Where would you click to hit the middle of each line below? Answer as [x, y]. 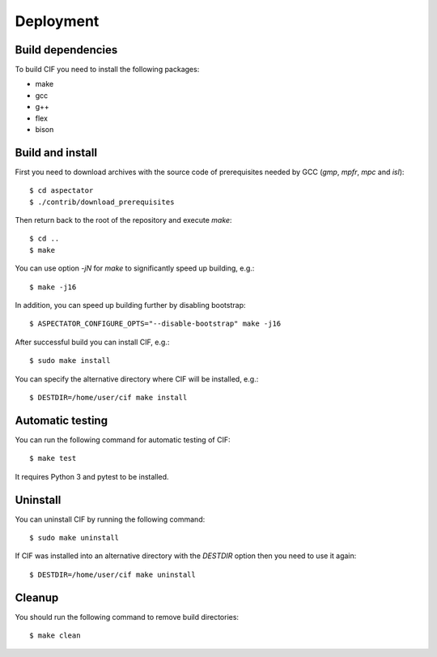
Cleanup [37, 597]
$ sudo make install [70, 361]
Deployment [57, 21]
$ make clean [55, 636]
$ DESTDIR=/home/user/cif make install [108, 397]
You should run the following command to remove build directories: [127, 616]
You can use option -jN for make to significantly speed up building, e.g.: [135, 268]
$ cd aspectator [62, 191]
